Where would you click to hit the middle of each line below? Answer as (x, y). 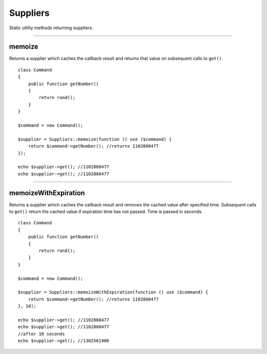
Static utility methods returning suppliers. (51, 28)
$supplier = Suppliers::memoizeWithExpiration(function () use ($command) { (113, 292)
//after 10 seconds (42, 334)
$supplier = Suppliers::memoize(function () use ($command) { (95, 139)
